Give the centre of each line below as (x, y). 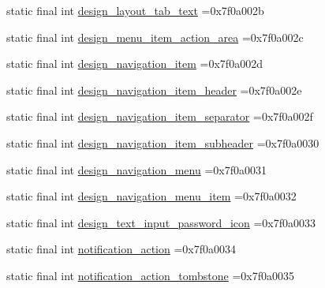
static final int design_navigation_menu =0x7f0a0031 (136, 169)
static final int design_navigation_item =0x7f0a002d (134, 64)
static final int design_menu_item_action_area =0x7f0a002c (155, 37)
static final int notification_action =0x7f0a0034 (121, 249)
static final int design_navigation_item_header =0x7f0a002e (154, 90)
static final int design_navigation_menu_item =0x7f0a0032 (151, 196)
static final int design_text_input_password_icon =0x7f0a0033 (161, 222)
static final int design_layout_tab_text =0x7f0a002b (135, 10)
